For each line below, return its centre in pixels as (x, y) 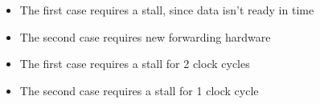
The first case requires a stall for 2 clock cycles (135, 64)
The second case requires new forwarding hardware (145, 36)
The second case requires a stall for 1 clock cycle (139, 90)
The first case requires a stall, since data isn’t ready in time (167, 10)
